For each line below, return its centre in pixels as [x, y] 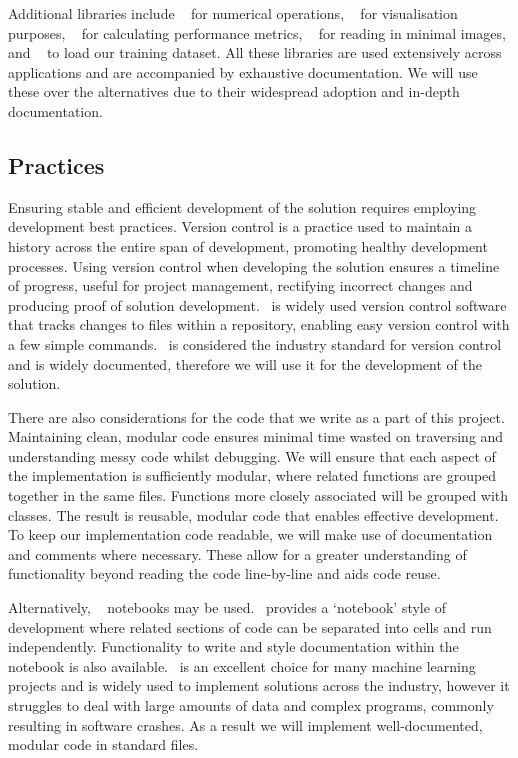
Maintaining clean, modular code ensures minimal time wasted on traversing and [256, 436]
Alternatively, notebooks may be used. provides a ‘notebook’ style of [227, 607]
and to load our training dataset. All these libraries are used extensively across [255, 52]
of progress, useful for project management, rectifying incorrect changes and [240, 285]
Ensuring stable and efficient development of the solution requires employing [242, 206]
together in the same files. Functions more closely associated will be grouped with [258, 495]
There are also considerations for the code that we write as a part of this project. [256, 416]
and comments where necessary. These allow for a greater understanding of [237, 553]
